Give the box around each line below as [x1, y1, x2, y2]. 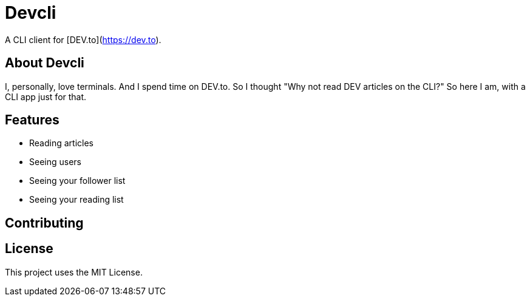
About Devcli [5, 55, 84, 71]
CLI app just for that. [5, 91, 87, 102]
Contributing [5, 215, 84, 231]
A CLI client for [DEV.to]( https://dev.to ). [5, 34, 161, 45]
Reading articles [29, 138, 93, 149]
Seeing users [29, 157, 81, 167]
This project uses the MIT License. [5, 266, 143, 277]
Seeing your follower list [29, 175, 126, 186]
